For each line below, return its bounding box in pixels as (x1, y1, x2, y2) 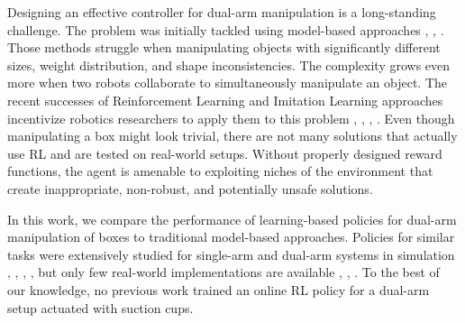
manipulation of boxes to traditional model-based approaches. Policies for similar (7, 227, 455, 246)
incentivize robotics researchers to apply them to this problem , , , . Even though (7, 108, 455, 127)
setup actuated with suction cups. (7, 298, 194, 317)
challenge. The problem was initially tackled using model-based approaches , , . (7, 20, 444, 39)
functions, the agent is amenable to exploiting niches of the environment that (7, 161, 433, 180)
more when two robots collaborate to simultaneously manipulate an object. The (7, 73, 448, 92)
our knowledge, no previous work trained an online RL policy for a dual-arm (7, 280, 430, 299)
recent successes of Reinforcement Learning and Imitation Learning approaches (7, 90, 443, 109)
